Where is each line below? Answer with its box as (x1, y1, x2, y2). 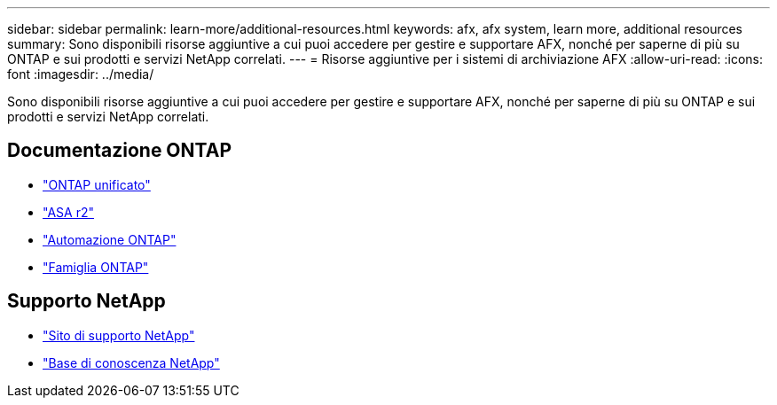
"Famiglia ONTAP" (43, 259, 149, 275)
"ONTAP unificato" (43, 176, 151, 192)
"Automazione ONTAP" (43, 231, 177, 247)
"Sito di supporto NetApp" (43, 327, 195, 343)
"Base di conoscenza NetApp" (43, 354, 220, 370)
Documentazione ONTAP (7, 139, 232, 162)
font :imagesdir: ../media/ (7, 66, 154, 82)
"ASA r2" (43, 204, 94, 220)
